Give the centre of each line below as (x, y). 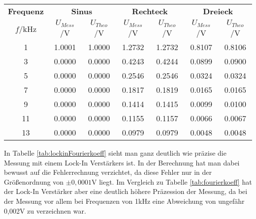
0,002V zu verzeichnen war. (45, 210)
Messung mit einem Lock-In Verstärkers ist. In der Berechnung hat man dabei (122, 162)
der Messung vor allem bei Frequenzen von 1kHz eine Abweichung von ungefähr (124, 201)
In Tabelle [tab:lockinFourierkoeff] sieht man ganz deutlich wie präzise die (115, 152)
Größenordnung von (34, 181)
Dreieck (218, 11)
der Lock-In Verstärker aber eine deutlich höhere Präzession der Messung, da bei (126, 191)
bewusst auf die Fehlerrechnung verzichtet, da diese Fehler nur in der (108, 172)
